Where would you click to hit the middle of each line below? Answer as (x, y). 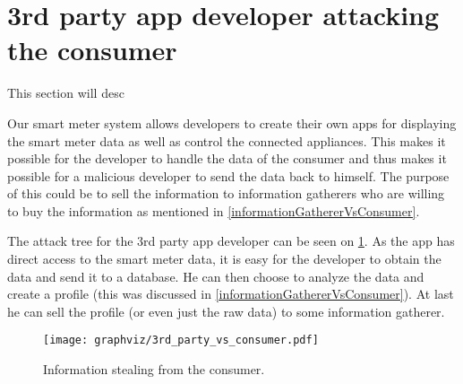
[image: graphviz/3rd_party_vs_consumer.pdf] (181, 340)
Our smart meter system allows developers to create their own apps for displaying (232, 122)
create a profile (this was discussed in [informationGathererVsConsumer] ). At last (231, 294)
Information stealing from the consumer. (154, 369)
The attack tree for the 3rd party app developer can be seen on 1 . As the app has (231, 241)
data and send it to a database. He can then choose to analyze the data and (216, 276)
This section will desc (66, 93)
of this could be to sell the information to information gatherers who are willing (226, 193)
